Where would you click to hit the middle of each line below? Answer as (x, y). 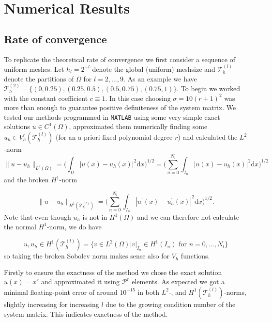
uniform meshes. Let (34, 69)
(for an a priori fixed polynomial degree (114, 137)
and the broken (26, 180)
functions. (195, 256)
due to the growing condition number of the (171, 304)
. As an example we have (160, 78)
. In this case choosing (138, 98)
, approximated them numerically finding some (138, 126)
